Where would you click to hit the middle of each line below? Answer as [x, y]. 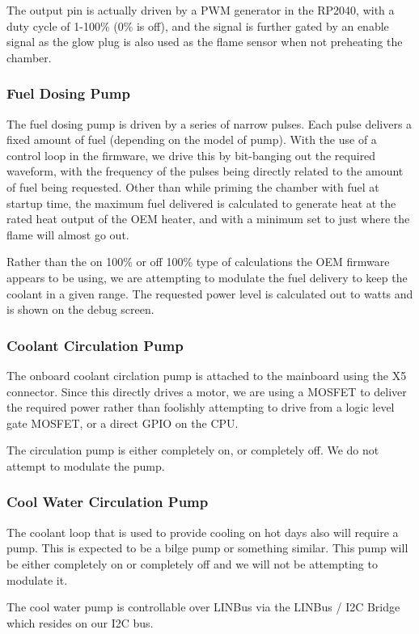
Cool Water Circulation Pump [108, 502]
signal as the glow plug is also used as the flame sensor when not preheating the [205, 42]
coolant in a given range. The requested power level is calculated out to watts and [210, 293]
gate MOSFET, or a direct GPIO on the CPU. [123, 423]
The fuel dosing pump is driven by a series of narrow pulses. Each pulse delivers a [209, 123]
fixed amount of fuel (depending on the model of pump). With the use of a [192, 139]
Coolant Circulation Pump [95, 345]
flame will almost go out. [68, 234]
